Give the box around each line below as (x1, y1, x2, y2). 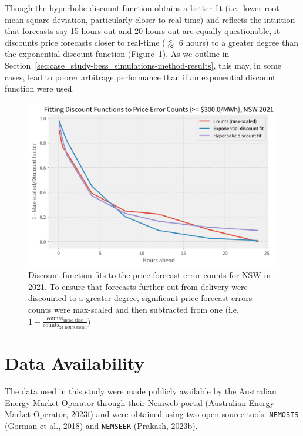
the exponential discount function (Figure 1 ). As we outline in (5, 48, 230, 60)
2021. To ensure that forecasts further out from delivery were (28, 280, 248, 292)
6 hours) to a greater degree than (179, 36, 299, 48)
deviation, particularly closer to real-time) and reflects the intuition (52, 13, 295, 25)
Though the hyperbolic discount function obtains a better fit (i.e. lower (5, 2, 262, 13)
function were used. (5, 82, 75, 94)
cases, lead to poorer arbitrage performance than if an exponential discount (5, 70, 276, 83)
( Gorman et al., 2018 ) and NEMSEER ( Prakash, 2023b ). (5, 419, 198, 431)
